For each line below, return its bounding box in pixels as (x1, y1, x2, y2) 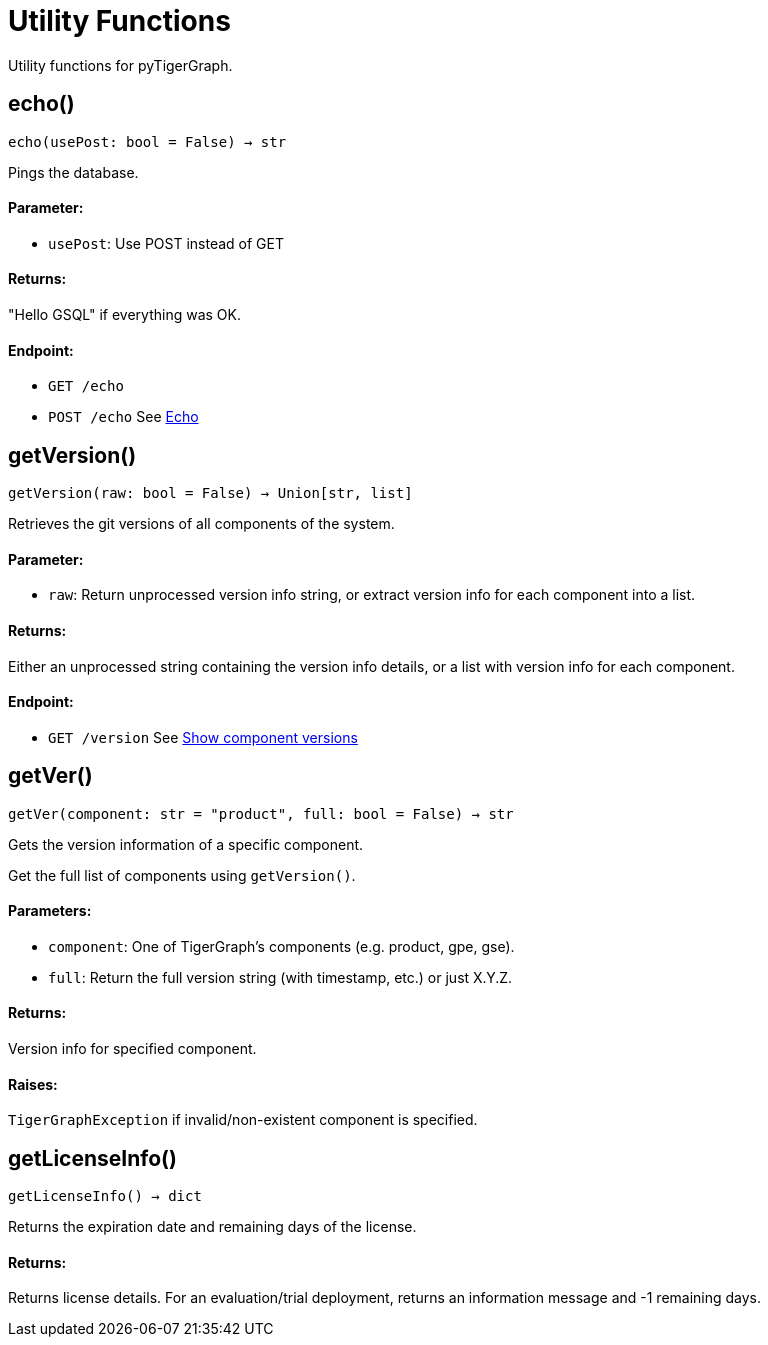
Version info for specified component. (8, 1040, 257, 1058)
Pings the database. (8, 163, 139, 181)
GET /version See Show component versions (48, 728, 358, 746)
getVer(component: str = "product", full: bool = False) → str (8, 805, 514, 822)
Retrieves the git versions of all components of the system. (8, 515, 395, 533)
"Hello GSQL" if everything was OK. (8, 306, 241, 324)
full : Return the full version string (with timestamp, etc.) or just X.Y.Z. (48, 968, 513, 986)
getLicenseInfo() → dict (8, 1188, 202, 1205)
